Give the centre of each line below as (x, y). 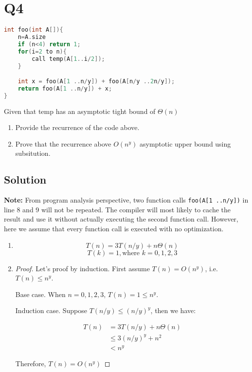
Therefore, (31, 363)
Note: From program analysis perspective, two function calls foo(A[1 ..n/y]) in (126, 200)
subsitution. (33, 153)
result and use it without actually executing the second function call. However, (121, 219)
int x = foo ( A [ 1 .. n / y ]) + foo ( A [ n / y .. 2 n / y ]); (96, 82)
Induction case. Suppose (51, 310)
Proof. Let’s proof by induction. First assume (82, 268)
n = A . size (32, 37)
